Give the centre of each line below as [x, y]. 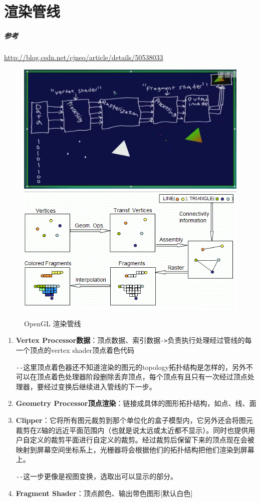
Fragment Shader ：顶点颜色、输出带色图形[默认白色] [104, 493]
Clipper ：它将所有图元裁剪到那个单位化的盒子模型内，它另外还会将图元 [134, 420]
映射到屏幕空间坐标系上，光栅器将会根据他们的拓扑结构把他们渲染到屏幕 [135, 449]
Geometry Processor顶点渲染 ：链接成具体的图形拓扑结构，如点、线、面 [136, 403]
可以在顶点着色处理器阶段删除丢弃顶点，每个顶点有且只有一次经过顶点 [132, 377]
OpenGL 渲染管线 [53, 323]
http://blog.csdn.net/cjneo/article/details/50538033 [84, 57]
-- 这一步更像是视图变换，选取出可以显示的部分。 [97, 476]
